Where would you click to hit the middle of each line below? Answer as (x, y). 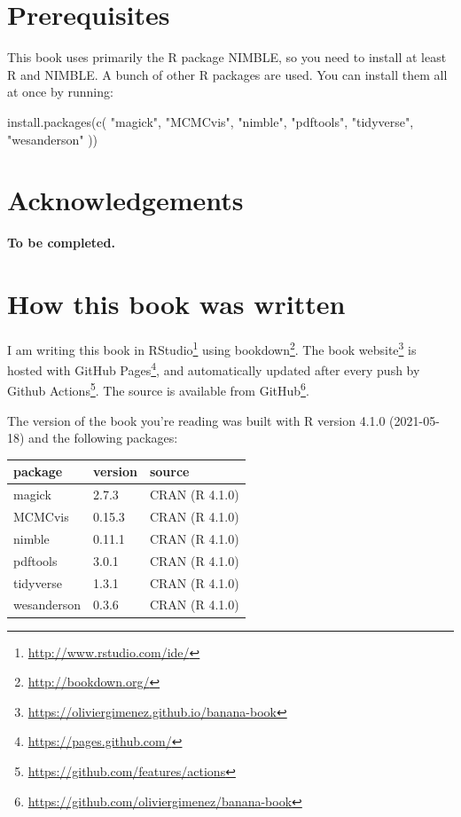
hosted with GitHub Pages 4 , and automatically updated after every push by (214, 369)
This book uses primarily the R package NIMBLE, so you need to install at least (227, 57)
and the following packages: (103, 438)
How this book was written (176, 303)
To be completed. (61, 243)
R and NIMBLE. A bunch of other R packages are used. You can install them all (227, 74)
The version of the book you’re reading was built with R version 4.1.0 (196, 420)
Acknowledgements (125, 200)
